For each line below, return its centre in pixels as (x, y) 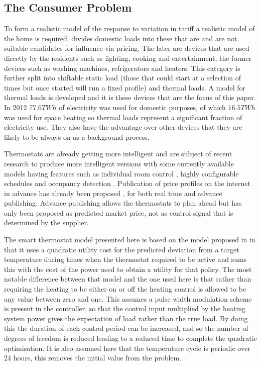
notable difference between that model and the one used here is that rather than (128, 279)
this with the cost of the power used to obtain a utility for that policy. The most (128, 269)
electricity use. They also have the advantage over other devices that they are (123, 127)
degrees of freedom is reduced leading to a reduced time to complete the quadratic (130, 338)
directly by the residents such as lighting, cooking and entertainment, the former (128, 58)
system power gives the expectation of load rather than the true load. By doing (126, 318)
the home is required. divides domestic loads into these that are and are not (121, 38)
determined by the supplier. (46, 222)
